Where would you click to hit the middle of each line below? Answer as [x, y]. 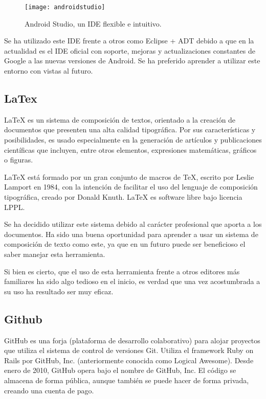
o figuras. [19, 160]
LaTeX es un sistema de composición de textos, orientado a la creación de [120, 119]
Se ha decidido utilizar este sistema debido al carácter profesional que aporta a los [133, 224]
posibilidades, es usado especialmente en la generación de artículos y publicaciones [133, 140]
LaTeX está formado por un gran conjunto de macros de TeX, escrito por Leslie [129, 177]
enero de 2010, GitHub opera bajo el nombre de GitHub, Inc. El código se [120, 370]
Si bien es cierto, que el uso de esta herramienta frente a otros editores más [122, 271]
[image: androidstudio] [65, 7]
